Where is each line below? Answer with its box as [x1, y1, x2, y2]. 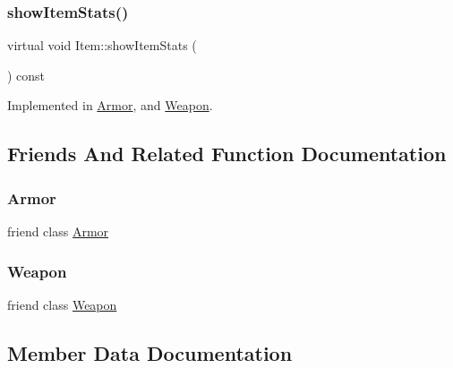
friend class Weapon [7, 295, 117, 313]
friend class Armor [7, 222, 109, 240]
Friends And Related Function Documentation [7, 140, 447, 167]
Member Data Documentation [7, 338, 293, 366]
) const [7, 65, 46, 84]
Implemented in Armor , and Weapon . [7, 96, 213, 115]
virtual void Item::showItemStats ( [7, 36, 197, 55]
